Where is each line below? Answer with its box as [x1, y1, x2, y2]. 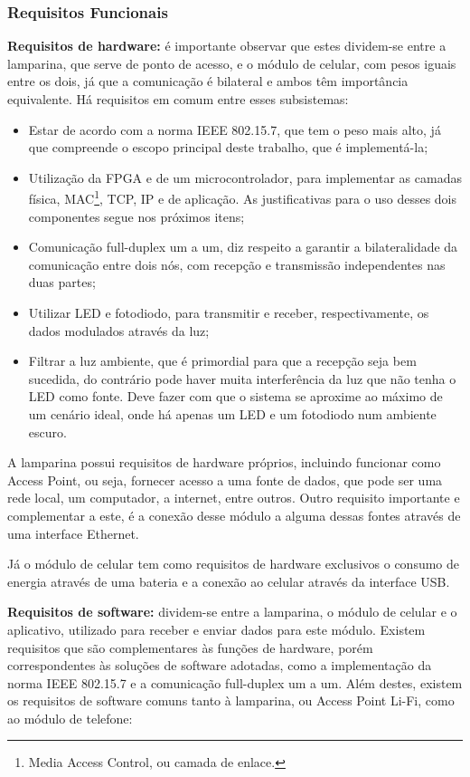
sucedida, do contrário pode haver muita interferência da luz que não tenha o [28, 369, 456, 388]
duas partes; [28, 273, 96, 292]
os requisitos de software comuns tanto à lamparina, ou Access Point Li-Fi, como [7, 691, 455, 710]
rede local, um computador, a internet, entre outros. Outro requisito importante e [7, 488, 460, 507]
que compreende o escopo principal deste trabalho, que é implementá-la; [28, 138, 428, 157]
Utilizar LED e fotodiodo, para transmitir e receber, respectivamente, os [28, 303, 429, 321]
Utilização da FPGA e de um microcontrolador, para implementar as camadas [28, 168, 462, 187]
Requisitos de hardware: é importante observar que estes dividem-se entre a [7, 36, 446, 55]
